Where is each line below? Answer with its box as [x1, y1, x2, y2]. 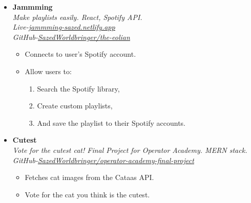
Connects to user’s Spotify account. [25, 49, 136, 59]
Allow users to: [25, 65, 72, 76]
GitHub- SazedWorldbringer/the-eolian [12, 31, 130, 42]
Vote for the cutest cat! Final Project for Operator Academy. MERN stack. [12, 144, 247, 155]
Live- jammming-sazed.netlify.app [12, 21, 115, 32]
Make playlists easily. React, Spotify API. [12, 11, 142, 22]
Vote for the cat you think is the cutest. [25, 189, 150, 199]
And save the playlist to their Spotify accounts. [37, 117, 186, 128]
